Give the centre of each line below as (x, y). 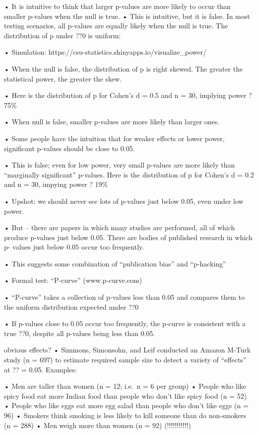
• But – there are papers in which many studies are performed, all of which (120, 227)
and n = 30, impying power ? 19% (56, 184)
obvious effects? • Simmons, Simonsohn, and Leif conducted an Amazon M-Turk (128, 350)
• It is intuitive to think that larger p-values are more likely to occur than (117, 6)
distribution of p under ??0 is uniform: (63, 35)
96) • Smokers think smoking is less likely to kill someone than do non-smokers (125, 415)
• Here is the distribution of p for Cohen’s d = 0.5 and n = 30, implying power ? (128, 95)
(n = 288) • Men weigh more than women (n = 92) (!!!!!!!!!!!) (97, 425)
